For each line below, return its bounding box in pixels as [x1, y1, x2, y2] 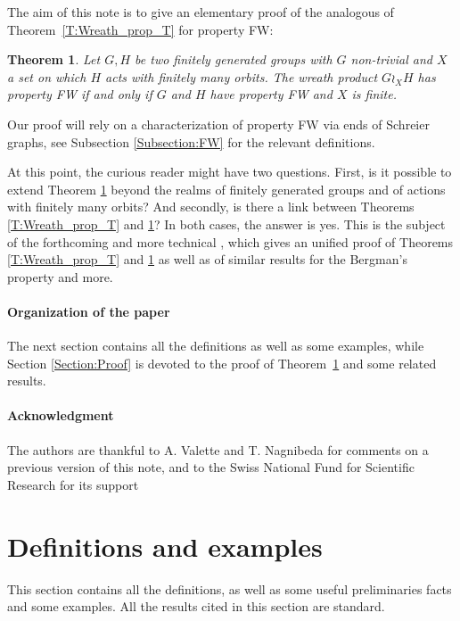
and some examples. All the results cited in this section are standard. [7, 597, 385, 616]
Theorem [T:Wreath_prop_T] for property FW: [7, 20, 274, 38]
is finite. [351, 85, 397, 103]
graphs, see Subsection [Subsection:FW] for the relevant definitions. [7, 132, 375, 151]
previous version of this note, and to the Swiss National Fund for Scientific [7, 458, 415, 476]
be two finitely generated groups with [135, 50, 333, 69]
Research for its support [7, 475, 139, 493]
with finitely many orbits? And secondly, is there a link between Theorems [7, 197, 415, 216]
